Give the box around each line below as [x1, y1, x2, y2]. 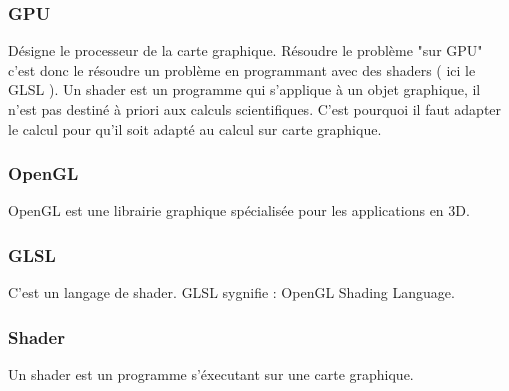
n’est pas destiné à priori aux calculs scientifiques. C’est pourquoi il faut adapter [8, 99, 502, 119]
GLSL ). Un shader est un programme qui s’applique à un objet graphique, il [8, 79, 481, 100]
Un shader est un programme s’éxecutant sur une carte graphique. [8, 364, 414, 385]
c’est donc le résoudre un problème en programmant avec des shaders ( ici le [8, 59, 476, 80]
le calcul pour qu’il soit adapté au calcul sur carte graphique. [8, 118, 382, 139]
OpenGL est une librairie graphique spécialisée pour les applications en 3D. [8, 200, 470, 221]
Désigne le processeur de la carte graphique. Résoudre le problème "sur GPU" [8, 40, 483, 61]
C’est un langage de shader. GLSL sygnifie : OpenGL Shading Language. [8, 282, 455, 303]
